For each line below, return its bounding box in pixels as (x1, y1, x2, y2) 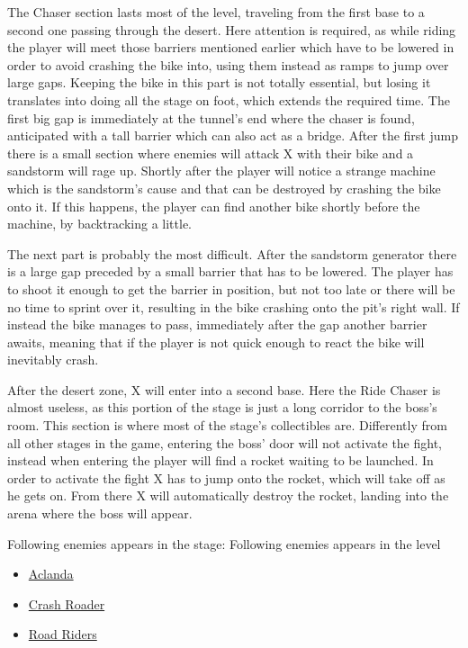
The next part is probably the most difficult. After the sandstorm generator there (7, 244, 457, 263)
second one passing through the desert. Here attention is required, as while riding (7, 20, 456, 39)
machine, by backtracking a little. (7, 214, 192, 233)
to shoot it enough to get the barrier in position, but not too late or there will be (7, 279, 455, 298)
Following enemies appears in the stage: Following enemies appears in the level (7, 534, 441, 553)
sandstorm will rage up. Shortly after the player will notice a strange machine (7, 161, 436, 180)
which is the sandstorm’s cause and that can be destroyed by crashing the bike (7, 178, 441, 197)
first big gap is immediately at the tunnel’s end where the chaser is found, (7, 108, 415, 127)
